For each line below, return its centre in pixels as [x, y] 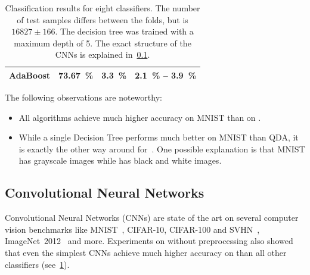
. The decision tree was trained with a [124, 31]
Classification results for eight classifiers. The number [103, 8]
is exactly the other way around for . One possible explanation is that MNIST [162, 149]
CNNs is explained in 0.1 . [103, 54]
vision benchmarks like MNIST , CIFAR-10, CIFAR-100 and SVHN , [132, 229]
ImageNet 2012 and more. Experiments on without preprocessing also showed [149, 241]
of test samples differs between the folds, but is [103, 19]
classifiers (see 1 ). [37, 264]
